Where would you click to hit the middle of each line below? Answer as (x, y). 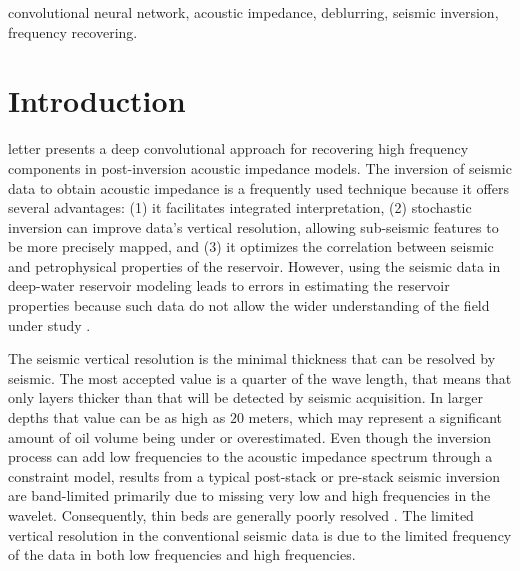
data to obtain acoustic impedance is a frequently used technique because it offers (258, 187)
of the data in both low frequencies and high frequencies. (182, 554)
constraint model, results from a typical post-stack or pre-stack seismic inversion (254, 475)
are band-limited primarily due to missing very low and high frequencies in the (249, 495)
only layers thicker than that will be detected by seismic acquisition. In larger (245, 397)
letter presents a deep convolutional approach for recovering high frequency (238, 148)
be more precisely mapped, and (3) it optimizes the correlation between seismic (251, 246)
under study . (49, 324)
